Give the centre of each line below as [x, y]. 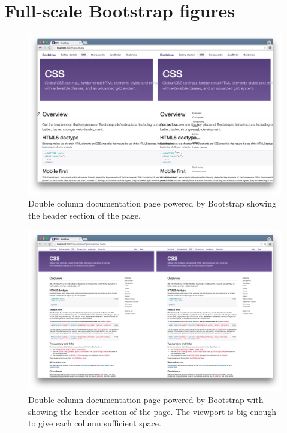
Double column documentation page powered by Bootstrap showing [152, 203]
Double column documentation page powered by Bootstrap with [146, 399]
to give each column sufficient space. [95, 423]
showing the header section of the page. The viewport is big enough [152, 411]
